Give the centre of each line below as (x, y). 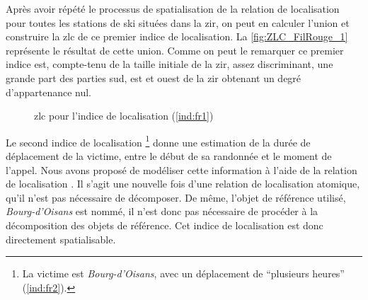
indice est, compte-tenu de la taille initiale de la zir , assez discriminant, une (169, 64)
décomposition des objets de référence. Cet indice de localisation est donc (165, 225)
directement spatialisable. (61, 239)
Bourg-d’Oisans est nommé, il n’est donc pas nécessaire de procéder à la (162, 211)
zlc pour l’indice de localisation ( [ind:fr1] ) (124, 116)
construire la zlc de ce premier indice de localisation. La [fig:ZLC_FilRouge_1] (177, 36)
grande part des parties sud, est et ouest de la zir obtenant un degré (154, 77)
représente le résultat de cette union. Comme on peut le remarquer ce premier (175, 50)
